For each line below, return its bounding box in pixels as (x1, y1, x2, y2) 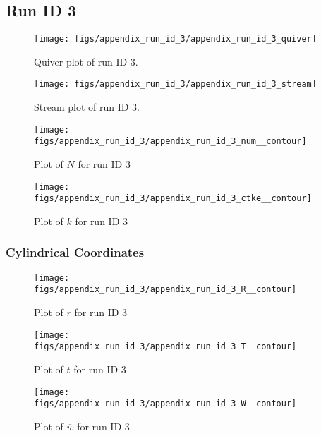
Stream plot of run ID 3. (34, 99, 140, 114)
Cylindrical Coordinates (6, 243, 145, 261)
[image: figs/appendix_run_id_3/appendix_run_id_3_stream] (34, 79, 317, 90)
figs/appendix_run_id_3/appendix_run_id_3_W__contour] (34, 399, 297, 409)
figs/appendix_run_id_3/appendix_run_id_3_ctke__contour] (34, 193, 312, 204)
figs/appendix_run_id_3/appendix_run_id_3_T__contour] (34, 341, 297, 352)
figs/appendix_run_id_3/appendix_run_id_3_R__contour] (34, 284, 297, 295)
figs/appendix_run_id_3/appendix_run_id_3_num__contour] (34, 136, 307, 147)
